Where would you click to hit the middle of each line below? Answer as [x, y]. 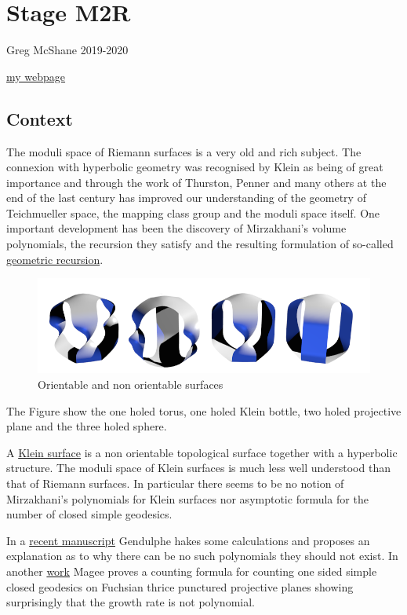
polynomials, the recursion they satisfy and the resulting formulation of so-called [200, 244]
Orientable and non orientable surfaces [131, 384]
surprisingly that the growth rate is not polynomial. [131, 602]
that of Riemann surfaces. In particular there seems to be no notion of [175, 483]
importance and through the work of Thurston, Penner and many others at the [196, 182]
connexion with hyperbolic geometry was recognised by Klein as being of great [195, 167]
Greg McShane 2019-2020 [67, 50]
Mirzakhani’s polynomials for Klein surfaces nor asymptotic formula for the [187, 498]
